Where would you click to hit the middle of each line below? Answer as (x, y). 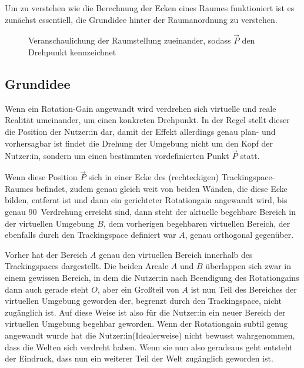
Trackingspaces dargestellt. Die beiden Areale (87, 266)
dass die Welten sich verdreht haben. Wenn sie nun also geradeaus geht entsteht (149, 347)
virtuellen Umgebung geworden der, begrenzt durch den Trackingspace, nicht (143, 301)
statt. (250, 156)
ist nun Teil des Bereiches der (244, 289)
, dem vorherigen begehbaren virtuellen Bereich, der (197, 223)
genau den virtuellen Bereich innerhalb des (176, 254)
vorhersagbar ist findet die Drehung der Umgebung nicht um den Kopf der (139, 143)
